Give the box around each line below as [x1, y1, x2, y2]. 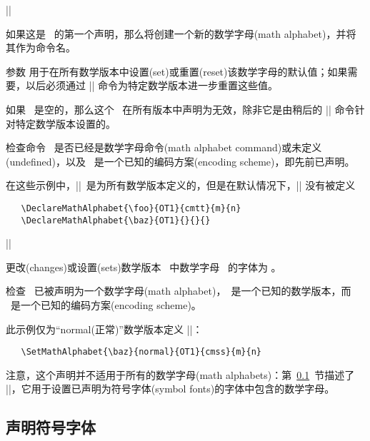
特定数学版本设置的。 [15, 116, 116, 131]
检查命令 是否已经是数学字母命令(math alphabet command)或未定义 [6, 140, 322, 155]
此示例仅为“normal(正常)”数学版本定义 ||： [6, 321, 203, 336]
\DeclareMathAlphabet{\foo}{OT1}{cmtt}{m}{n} [21, 203, 241, 213]
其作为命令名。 [6, 40, 76, 55]
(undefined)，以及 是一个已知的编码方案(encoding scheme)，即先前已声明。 [6, 153, 355, 168]
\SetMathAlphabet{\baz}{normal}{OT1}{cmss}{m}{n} [21, 347, 261, 358]
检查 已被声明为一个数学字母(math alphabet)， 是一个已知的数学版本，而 [6, 283, 351, 298]
